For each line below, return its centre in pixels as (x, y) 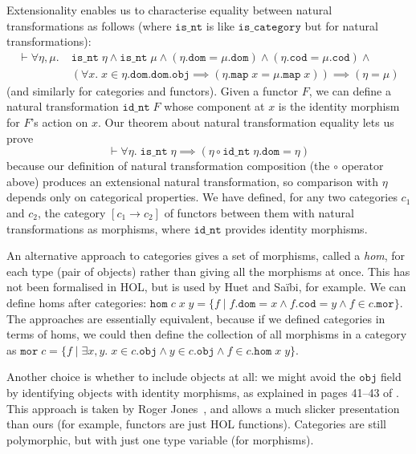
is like (220, 25)
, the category (71, 213)
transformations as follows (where (89, 25)
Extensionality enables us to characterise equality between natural (169, 10)
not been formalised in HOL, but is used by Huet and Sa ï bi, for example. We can (206, 287)
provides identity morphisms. (296, 228)
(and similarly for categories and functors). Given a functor (153, 90)
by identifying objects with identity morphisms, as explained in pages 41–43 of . (203, 392)
